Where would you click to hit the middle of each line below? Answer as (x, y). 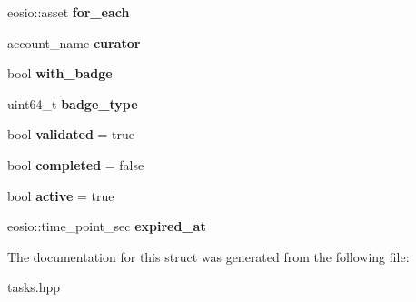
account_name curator (74, 42)
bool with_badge (60, 73)
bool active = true (61, 195)
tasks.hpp (34, 287)
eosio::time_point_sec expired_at (107, 226)
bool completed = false (76, 164)
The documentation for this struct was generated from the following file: (208, 256)
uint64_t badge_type (73, 103)
